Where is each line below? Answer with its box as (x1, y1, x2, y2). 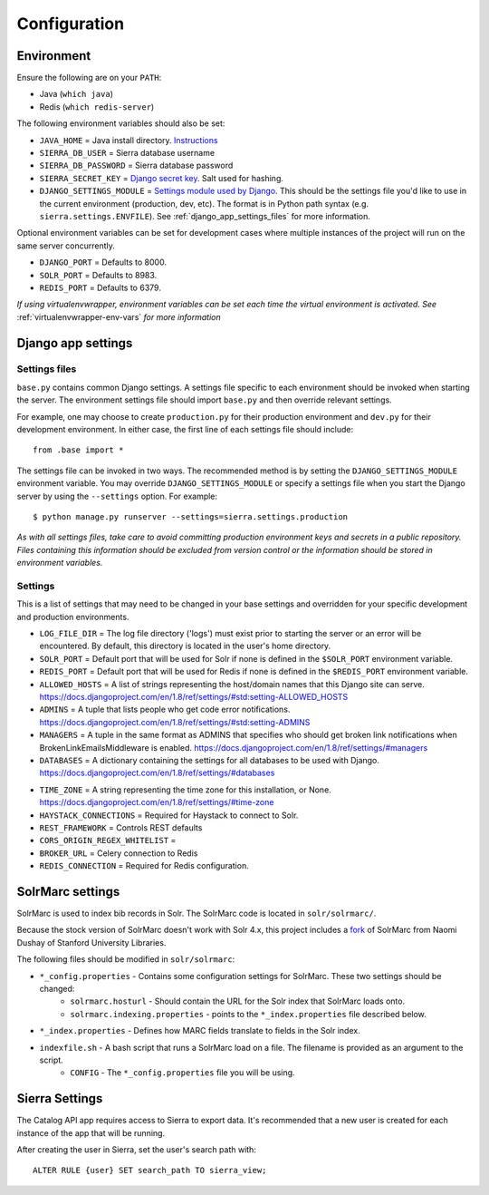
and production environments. (16, 611, 129, 622)
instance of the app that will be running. (16, 1127, 166, 1138)
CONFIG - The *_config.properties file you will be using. (70, 1067, 295, 1078)
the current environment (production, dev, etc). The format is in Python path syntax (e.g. (39, 198, 369, 209)
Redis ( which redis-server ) (39, 101, 155, 112)
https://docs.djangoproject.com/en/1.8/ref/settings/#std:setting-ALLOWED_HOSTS (39, 692, 349, 703)
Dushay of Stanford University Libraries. (16, 937, 167, 947)
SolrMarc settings (16, 884, 120, 899)
